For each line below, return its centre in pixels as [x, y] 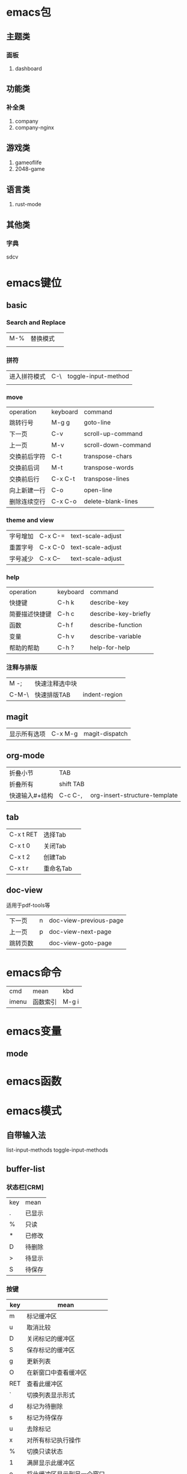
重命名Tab [57, 868]
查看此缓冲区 [45, 1384]
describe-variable [115, 636]
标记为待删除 [45, 1407]
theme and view [30, 520]
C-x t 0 [20, 846]
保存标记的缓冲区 [51, 1350]
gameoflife [28, 162]
